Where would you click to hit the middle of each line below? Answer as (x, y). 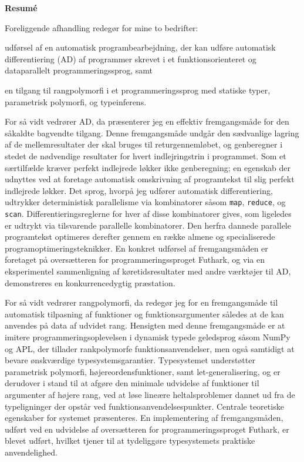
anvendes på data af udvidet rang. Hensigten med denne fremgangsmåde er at (145, 325)
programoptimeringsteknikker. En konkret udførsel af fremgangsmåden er (136, 248)
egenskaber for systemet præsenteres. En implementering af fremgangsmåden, (144, 418)
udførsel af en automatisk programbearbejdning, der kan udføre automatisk (140, 47)
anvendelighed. (31, 452)
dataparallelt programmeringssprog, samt (79, 70)
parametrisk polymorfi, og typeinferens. (76, 101)
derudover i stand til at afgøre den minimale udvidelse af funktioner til (132, 383)
